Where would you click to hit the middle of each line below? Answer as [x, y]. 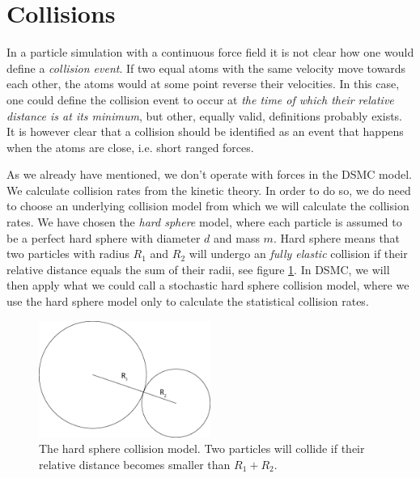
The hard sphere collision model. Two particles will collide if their [202, 448]
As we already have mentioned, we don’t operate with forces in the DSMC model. [209, 174]
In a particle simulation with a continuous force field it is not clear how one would [210, 52]
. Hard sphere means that [337, 237]
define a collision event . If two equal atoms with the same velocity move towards [206, 68]
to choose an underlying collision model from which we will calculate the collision [208, 206]
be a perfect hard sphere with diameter [104, 237]
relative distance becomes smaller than [135, 464]
